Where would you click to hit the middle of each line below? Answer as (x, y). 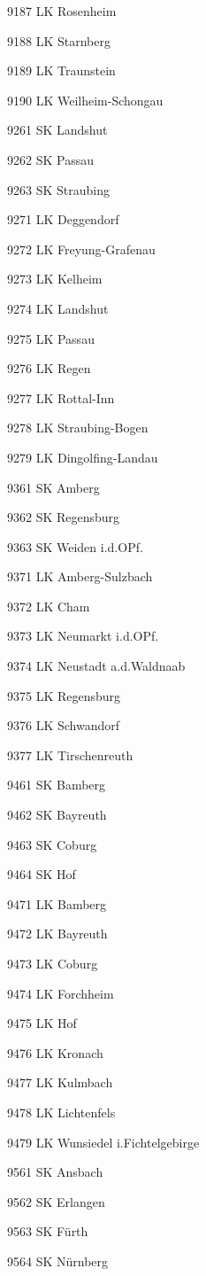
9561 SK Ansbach (55, 1172)
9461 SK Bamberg (57, 785)
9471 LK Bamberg (57, 903)
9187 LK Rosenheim (62, 11)
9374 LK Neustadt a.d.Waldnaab (96, 666)
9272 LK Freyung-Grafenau (81, 249)
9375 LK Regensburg (64, 695)
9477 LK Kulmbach (60, 1082)
